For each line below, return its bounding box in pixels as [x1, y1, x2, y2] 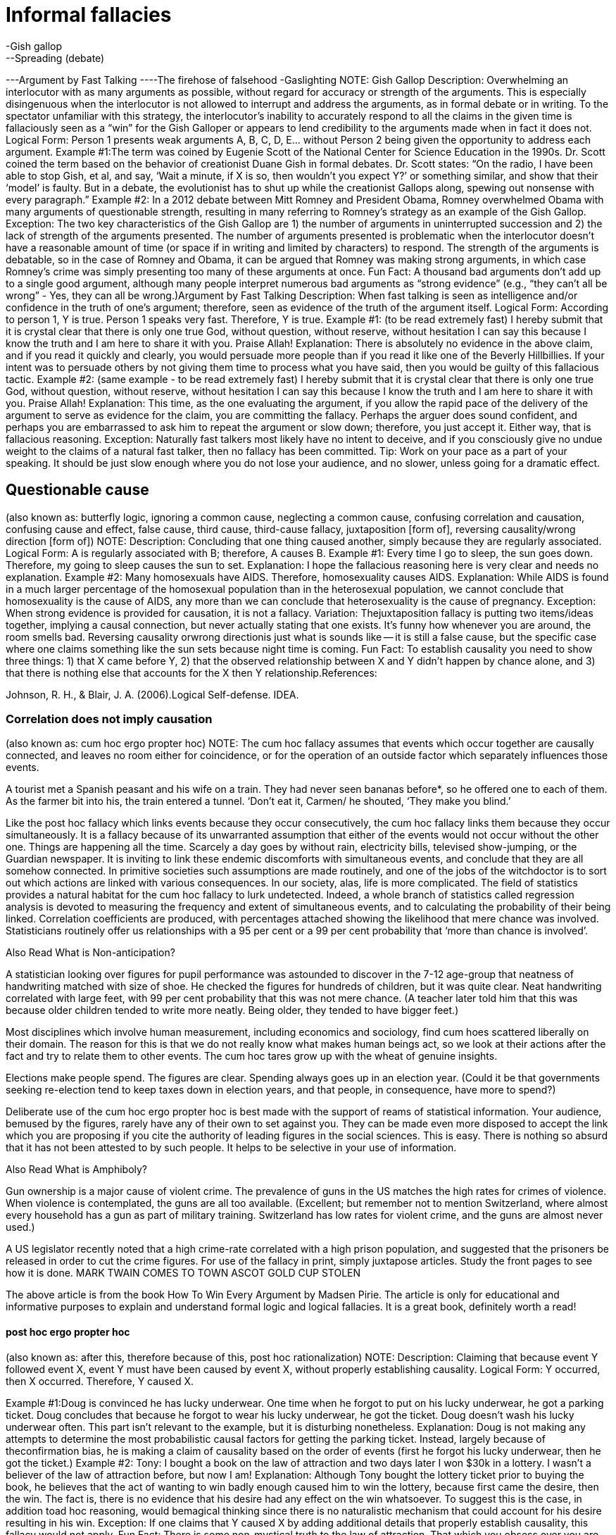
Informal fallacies [6, 3, 172, 27]
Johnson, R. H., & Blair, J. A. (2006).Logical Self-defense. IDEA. [6, 688, 299, 701]
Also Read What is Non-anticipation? [6, 946, 175, 959]
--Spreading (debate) [6, 51, 105, 64]
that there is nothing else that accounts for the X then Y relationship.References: [6, 666, 377, 679]
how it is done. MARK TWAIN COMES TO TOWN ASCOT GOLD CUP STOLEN [6, 1267, 361, 1279]
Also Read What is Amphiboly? [6, 1163, 148, 1176]
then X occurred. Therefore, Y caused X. [6, 1374, 194, 1387]
